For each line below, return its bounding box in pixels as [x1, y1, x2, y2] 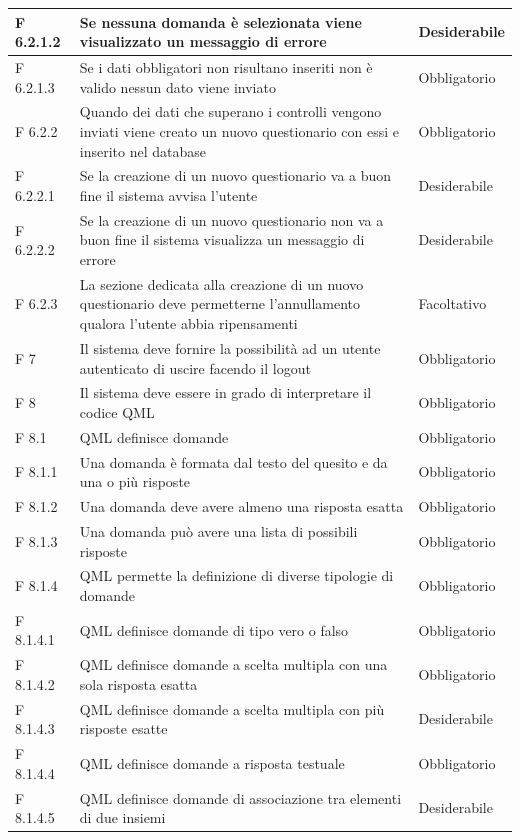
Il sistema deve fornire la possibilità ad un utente [79, 337, 381, 358]
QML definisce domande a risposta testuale [79, 752, 345, 773]
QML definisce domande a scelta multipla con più [79, 698, 385, 719]
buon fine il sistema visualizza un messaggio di [79, 229, 365, 250]
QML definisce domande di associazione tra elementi [79, 787, 402, 808]
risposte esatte [79, 718, 168, 739]
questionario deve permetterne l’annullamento [79, 293, 360, 314]
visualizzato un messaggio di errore [79, 31, 327, 52]
